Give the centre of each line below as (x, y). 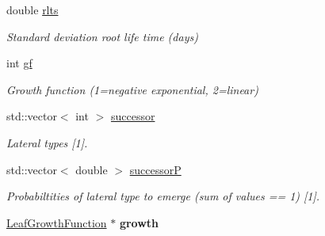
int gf (19, 63)
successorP (155, 169)
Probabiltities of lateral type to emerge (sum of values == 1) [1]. (163, 196)
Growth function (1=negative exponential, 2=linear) (132, 89)
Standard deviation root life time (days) (102, 36)
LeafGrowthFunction (57, 222)
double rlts (32, 10)
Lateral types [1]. (47, 142)
